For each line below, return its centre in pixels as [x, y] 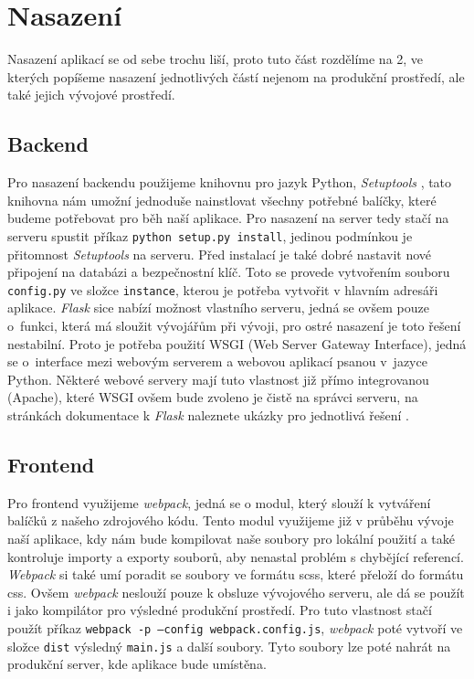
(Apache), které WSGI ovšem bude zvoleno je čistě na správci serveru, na [213, 397]
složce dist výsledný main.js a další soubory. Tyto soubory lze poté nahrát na [229, 646]
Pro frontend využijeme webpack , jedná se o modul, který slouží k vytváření [219, 502]
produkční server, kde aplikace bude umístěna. [137, 664]
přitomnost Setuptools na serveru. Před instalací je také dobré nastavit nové [220, 254]
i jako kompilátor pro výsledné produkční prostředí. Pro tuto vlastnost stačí [220, 610]
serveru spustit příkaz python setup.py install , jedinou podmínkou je [210, 235]
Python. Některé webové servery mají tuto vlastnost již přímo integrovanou [218, 379]
